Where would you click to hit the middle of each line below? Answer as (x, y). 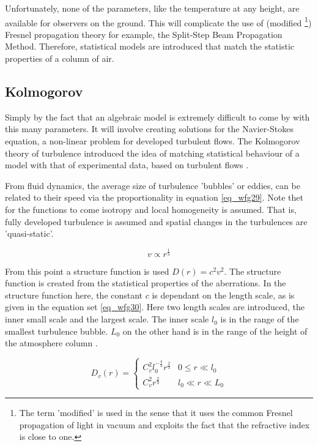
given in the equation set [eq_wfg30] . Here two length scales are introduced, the (155, 307)
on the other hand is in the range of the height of (215, 331)
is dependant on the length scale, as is (223, 295)
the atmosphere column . (51, 343)
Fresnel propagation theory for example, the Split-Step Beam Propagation (144, 34)
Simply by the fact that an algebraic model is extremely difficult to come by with (157, 117)
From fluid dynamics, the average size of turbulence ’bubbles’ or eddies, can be (153, 185)
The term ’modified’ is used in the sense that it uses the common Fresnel (156, 413)
